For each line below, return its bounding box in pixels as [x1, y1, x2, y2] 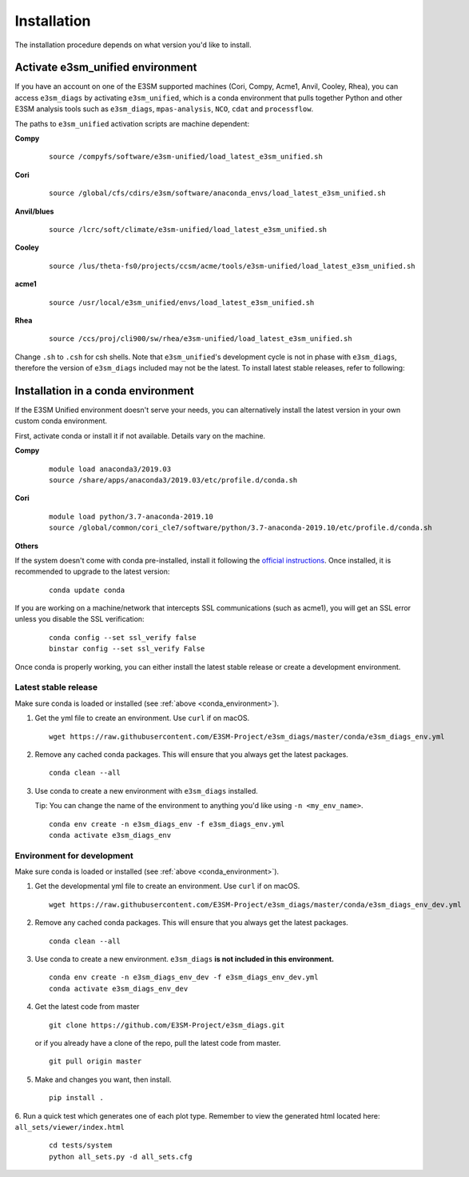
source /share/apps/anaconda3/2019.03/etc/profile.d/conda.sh [49, 475, 298, 484]
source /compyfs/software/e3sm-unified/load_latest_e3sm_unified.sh [49, 152, 323, 162]
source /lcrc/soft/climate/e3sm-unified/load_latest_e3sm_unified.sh [49, 225, 328, 234]
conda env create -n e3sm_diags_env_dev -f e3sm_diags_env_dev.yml [49, 973, 319, 982]
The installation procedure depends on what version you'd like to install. [14, 40, 252, 50]
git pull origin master [49, 1057, 142, 1066]
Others [14, 541, 39, 550]
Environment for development [14, 850, 133, 861]
